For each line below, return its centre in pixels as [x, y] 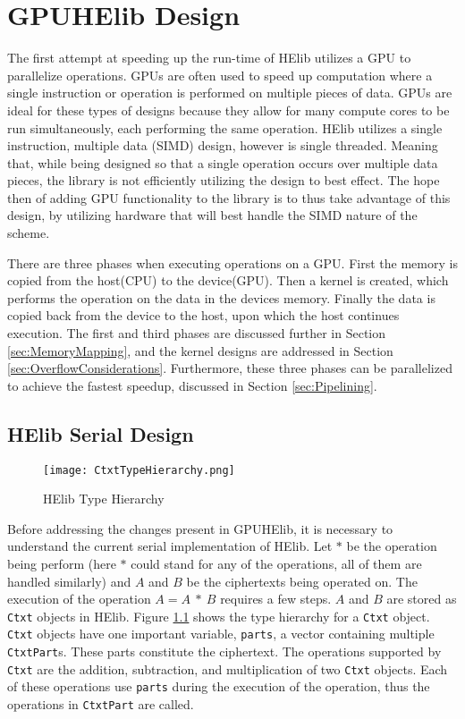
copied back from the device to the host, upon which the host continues [203, 315]
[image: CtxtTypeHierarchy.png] [139, 470]
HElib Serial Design [101, 433]
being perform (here [62, 564]
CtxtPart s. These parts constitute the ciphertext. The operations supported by [224, 651]
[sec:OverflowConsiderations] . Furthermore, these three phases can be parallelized [230, 368]
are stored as [422, 599]
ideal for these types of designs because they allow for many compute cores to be [228, 110]
